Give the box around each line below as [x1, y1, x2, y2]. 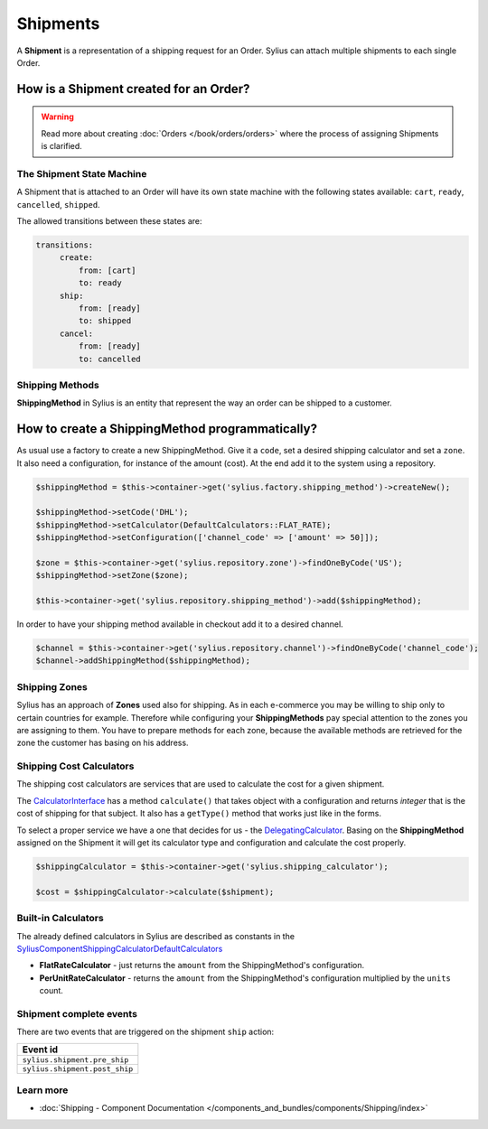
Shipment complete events [16, 1007, 137, 1020]
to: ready [78, 278, 122, 288]
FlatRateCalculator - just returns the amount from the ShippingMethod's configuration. [39, 960, 365, 971]
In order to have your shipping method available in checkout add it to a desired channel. [16, 619, 343, 630]
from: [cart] [78, 265, 136, 275]
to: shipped [78, 316, 132, 326]
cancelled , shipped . [16, 199, 100, 210]
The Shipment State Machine [16, 167, 147, 180]
